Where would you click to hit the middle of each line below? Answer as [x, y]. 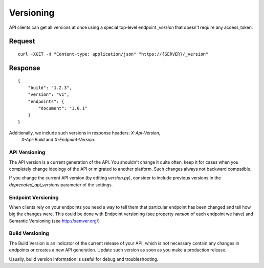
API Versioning [27, 153]
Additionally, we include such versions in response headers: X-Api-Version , [85, 133]
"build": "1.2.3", [50, 88]
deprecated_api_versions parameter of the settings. [61, 185]
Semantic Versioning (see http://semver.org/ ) [55, 221]
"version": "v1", [48, 95]
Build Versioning [29, 233]
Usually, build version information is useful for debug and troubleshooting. [84, 259]
